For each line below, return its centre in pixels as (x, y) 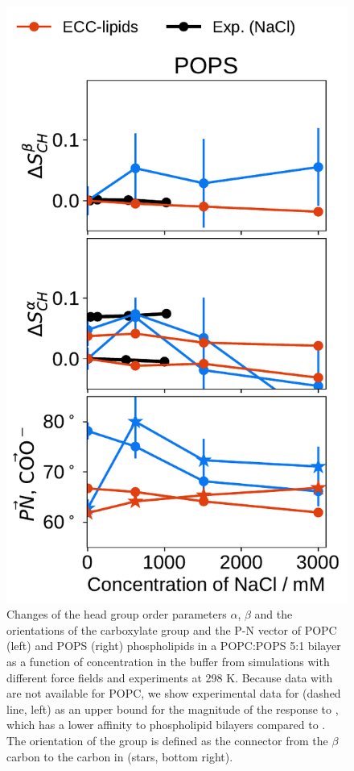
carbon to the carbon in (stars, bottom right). (120, 756)
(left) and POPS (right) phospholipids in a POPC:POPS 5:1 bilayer (174, 646)
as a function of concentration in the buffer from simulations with (168, 662)
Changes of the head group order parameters (117, 614)
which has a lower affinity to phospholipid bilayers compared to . (166, 725)
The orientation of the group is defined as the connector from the (167, 740)
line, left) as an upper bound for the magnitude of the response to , (173, 708)
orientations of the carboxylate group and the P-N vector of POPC (172, 629)
